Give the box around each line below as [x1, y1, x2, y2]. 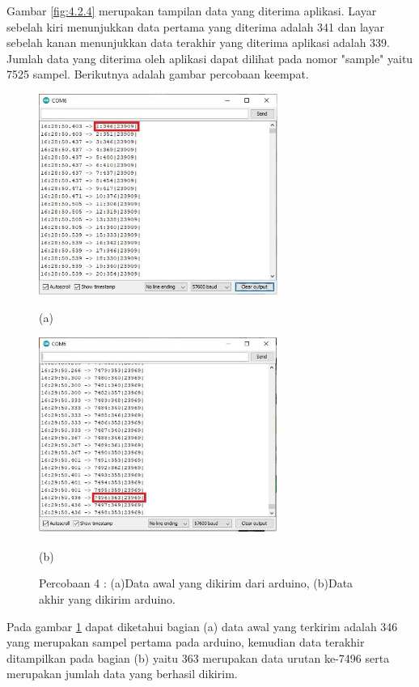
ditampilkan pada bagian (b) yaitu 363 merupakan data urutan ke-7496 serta [6, 649, 390, 666]
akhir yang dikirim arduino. [39, 591, 176, 608]
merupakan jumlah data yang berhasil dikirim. [6, 665, 238, 682]
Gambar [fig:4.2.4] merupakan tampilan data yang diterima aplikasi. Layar [6, 2, 377, 19]
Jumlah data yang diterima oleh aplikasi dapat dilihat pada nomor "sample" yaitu [6, 49, 413, 66]
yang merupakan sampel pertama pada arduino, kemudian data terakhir [6, 634, 365, 651]
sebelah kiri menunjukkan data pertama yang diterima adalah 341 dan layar [6, 18, 384, 35]
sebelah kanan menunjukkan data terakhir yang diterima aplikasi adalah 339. [6, 34, 391, 51]
